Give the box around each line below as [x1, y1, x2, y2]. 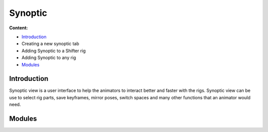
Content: [9, 25, 28, 31]
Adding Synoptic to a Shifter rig [21, 48, 86, 54]
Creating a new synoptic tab [21, 41, 79, 47]
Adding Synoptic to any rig [21, 55, 76, 61]
